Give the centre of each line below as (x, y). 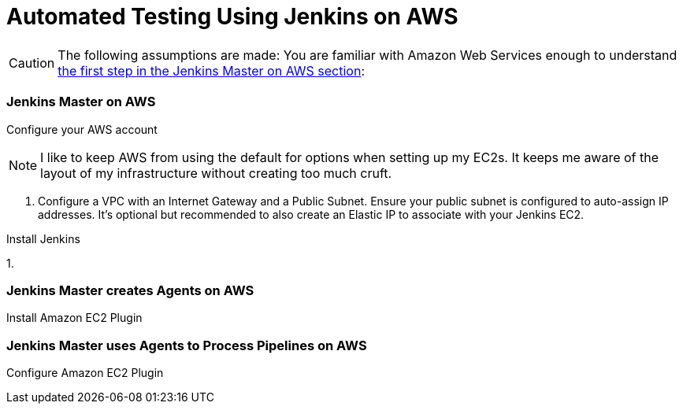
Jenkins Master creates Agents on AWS (130, 290)
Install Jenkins (43, 238)
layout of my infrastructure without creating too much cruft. (216, 173)
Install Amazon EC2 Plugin (74, 318)
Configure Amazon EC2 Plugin (85, 373)
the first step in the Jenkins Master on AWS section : (211, 70)
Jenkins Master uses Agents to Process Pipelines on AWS (187, 345)
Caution (32, 63)
